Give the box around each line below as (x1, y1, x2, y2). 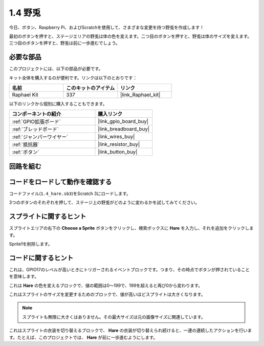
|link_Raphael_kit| (120, 91, 161, 98)
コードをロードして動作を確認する (9, 177, 112, 186)
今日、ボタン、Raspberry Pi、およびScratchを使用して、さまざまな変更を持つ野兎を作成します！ (9, 24, 204, 30)
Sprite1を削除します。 (9, 241, 52, 247)
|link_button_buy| (98, 149, 138, 155)
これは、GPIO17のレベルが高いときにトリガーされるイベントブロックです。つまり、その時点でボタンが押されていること (9, 266, 250, 272)
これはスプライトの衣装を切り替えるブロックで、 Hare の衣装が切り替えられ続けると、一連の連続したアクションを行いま (9, 327, 252, 333)
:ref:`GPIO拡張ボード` (12, 118, 61, 125)
